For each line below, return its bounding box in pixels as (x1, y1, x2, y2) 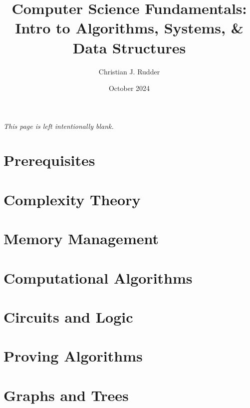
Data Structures (72, 37, 186, 57)
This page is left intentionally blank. (3, 120, 114, 131)
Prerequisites (3, 150, 95, 170)
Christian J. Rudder (98, 66, 160, 76)
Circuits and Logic (3, 306, 133, 327)
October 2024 (108, 83, 150, 93)
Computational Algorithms (3, 267, 193, 288)
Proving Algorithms (3, 346, 143, 366)
